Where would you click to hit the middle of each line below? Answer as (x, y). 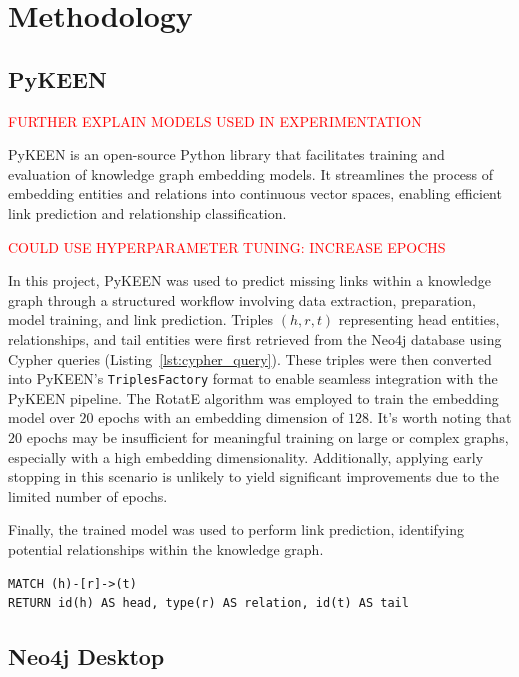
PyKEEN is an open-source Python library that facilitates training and (226, 154)
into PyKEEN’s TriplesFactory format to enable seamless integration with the (253, 378)
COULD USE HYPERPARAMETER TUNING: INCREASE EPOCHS (227, 246)
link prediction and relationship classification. (147, 212)
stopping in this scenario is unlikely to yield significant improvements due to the (253, 476)
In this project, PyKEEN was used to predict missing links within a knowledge (249, 280)
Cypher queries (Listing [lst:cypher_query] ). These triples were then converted (250, 358)
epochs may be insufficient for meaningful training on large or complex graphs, (267, 436)
